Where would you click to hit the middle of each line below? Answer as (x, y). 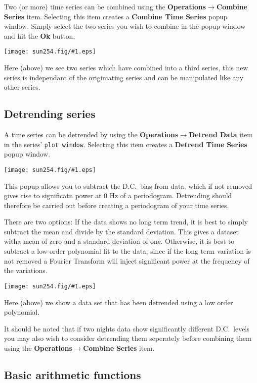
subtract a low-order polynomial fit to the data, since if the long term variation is (128, 251)
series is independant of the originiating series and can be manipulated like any (124, 77)
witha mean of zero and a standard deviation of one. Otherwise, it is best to (119, 241)
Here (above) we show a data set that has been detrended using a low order (119, 302)
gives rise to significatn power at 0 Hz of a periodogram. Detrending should (118, 195)
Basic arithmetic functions (73, 374)
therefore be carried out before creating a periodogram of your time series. (117, 205)
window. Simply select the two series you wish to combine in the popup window (125, 26)
